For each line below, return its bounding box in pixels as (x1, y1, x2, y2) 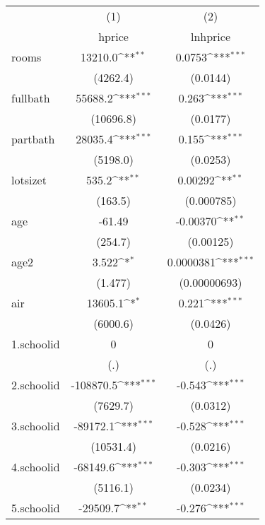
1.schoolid (11, 336, 60, 352)
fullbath (11, 90, 50, 106)
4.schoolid (11, 459, 60, 475)
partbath (11, 131, 55, 147)
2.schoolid (11, 377, 60, 393)
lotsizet (11, 172, 47, 188)
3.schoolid (11, 418, 60, 434)
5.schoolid (11, 500, 60, 516)
